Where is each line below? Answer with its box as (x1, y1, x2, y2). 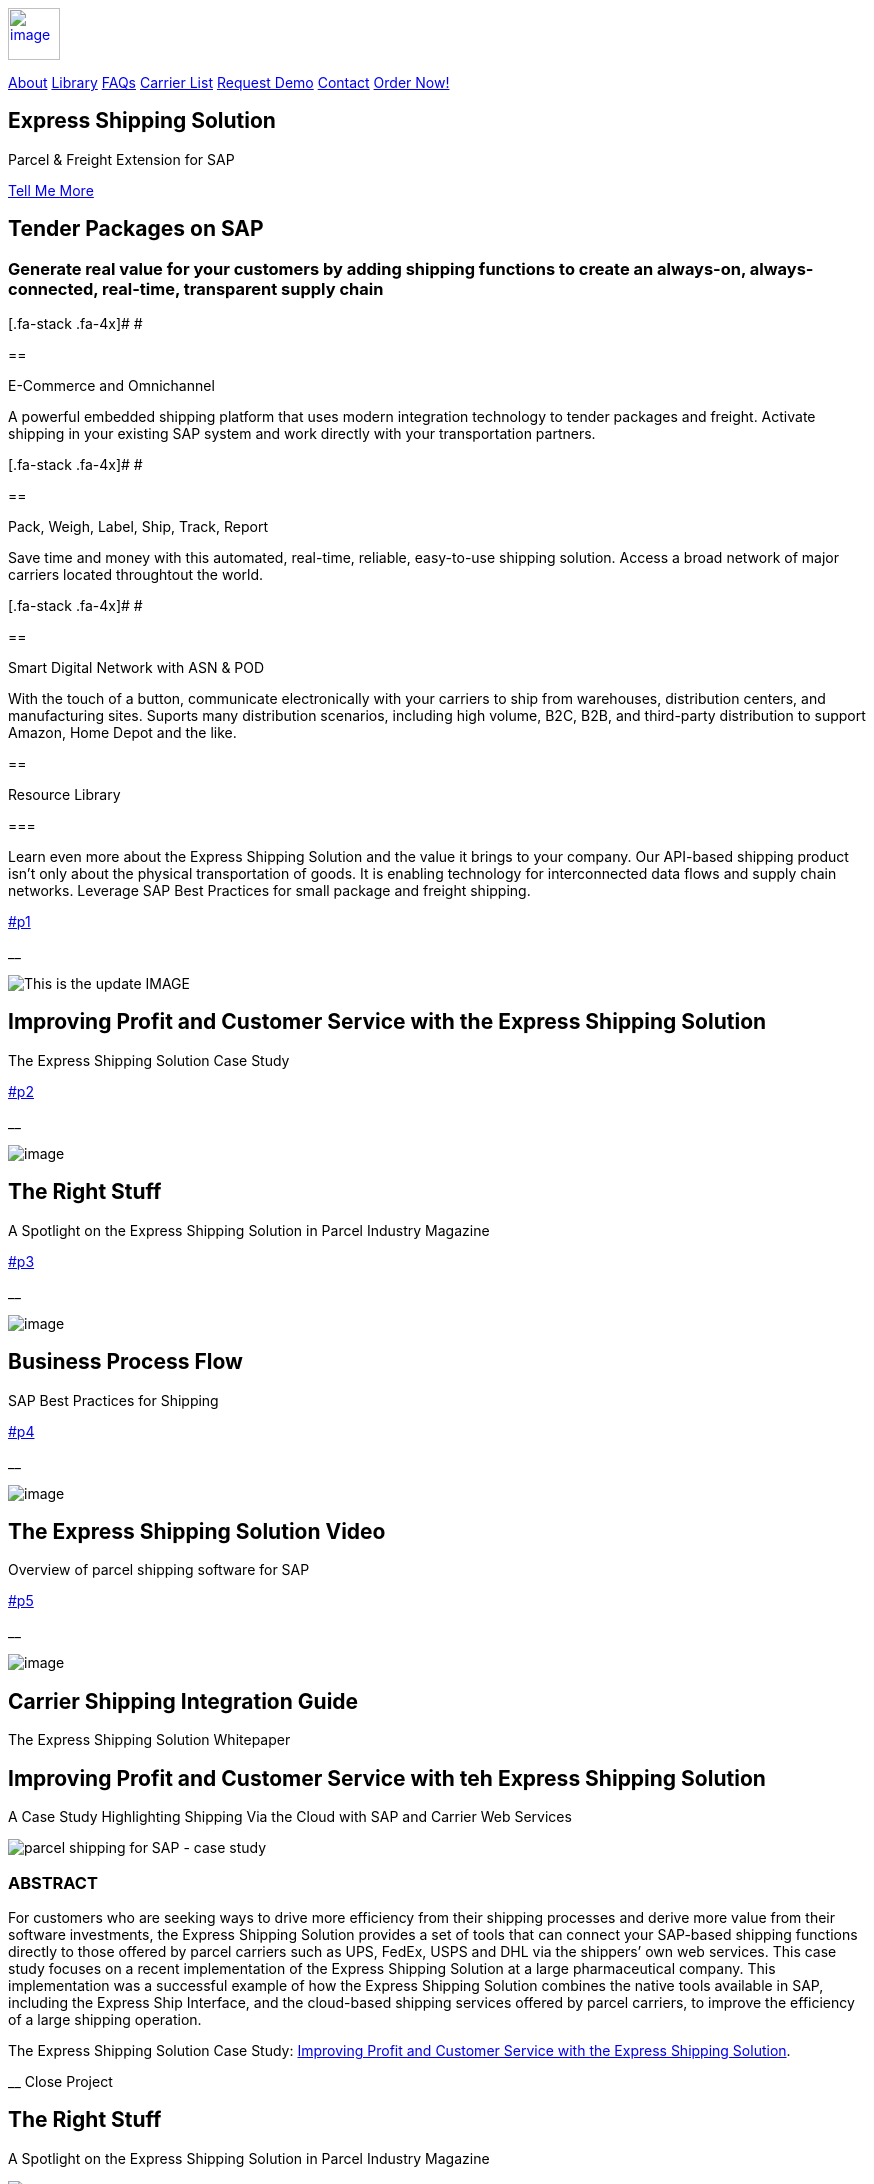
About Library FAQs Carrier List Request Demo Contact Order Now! (8, 74, 450, 91)
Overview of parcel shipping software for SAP (8, 1561, 310, 1579)
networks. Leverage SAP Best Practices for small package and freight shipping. (8, 882, 531, 900)
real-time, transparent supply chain (102, 278, 384, 299)
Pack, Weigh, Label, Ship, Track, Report (8, 518, 269, 536)
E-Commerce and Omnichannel (8, 377, 215, 395)
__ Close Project (8, 2072, 113, 2090)
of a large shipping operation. (8, 2010, 202, 2028)
